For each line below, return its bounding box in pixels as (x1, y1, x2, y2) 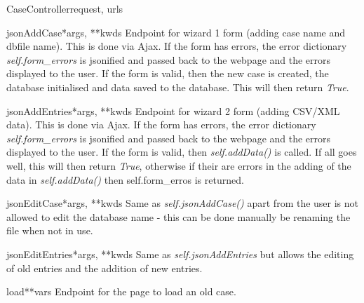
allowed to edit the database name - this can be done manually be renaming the (6, 209, 351, 224)
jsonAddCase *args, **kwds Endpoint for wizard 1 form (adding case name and (6, 25, 345, 39)
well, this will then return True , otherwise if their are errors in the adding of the (6, 158, 351, 173)
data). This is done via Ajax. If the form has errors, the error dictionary (6, 117, 316, 132)
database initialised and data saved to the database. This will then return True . (6, 79, 349, 94)
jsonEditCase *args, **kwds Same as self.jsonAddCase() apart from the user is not (6, 196, 359, 210)
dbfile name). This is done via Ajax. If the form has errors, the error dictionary (6, 39, 347, 53)
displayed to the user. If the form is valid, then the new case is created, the (6, 66, 329, 81)
